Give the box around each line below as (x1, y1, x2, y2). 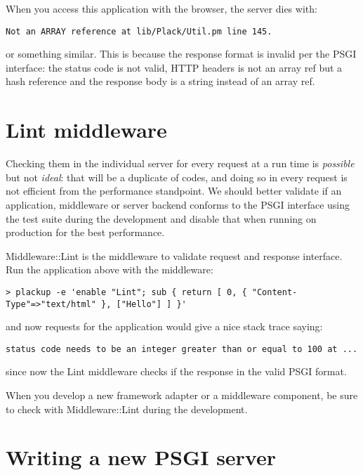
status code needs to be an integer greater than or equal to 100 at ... (6, 344, 358, 354)
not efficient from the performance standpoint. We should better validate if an (6, 183, 342, 198)
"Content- (251, 287, 298, 297)
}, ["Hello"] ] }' (101, 299, 187, 309)
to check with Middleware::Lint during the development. (6, 401, 248, 416)
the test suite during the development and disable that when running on (6, 211, 317, 226)
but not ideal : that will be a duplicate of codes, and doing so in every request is (6, 169, 348, 184)
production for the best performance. (6, 225, 165, 240)
